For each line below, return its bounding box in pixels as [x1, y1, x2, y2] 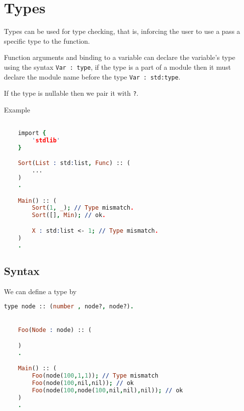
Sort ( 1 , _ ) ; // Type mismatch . [32, 204, 134, 212]
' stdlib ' [32, 137, 60, 144]
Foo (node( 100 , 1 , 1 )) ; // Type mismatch [32, 372, 159, 380]
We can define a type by [4, 286, 77, 296]
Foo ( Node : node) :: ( [18, 327, 92, 334]
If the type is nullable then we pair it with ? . [4, 88, 139, 98]
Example [4, 104, 30, 114]
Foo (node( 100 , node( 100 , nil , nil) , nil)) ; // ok [32, 387, 183, 394]
